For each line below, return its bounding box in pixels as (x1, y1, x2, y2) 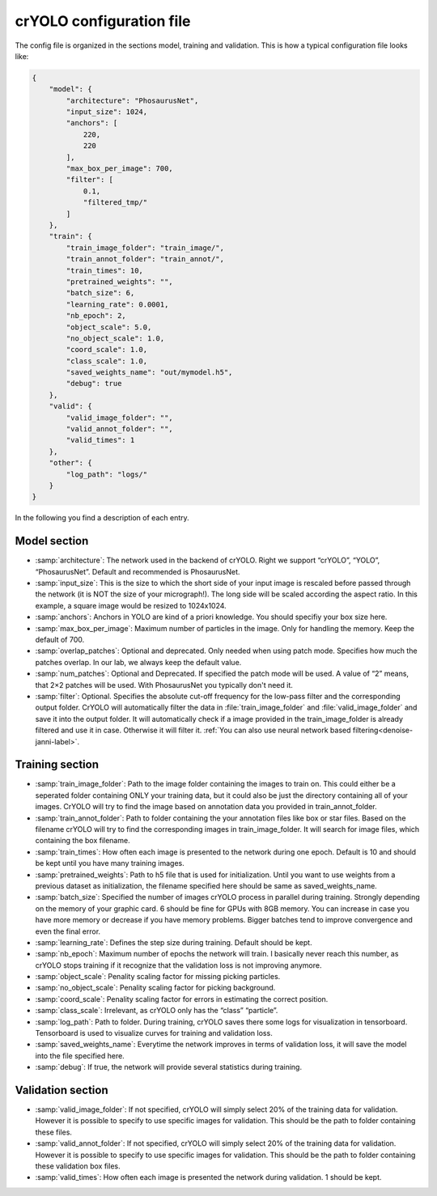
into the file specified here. (35, 1050, 125, 1060)
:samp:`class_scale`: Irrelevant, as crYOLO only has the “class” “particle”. (35, 1006, 278, 1016)
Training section (15, 757, 100, 772)
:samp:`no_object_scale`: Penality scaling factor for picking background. (35, 983, 276, 993)
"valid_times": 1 (66, 435, 135, 445)
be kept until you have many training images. (35, 859, 185, 868)
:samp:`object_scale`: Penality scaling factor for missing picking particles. (35, 972, 281, 982)
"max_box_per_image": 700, (66, 164, 173, 173)
